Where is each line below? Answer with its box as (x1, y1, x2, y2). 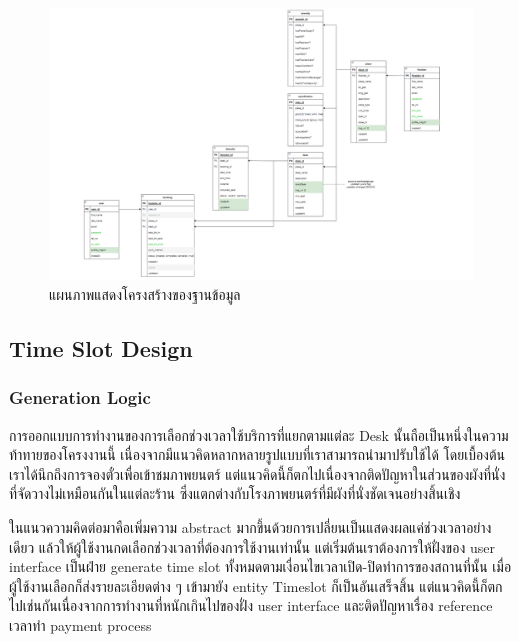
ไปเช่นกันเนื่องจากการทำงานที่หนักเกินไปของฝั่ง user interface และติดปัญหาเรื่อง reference (9, 595, 493, 616)
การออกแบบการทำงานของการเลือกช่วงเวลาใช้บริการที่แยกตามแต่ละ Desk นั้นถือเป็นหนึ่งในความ (9, 424, 509, 445)
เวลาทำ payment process (9, 614, 152, 635)
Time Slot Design (9, 333, 193, 364)
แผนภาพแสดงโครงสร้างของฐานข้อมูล (49, 284, 241, 305)
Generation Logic (9, 385, 151, 410)
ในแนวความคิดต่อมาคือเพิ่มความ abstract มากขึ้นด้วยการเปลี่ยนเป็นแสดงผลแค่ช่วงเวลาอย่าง (9, 517, 492, 538)
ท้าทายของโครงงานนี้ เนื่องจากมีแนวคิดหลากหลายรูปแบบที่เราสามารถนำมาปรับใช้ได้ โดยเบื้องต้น (9, 444, 505, 465)
